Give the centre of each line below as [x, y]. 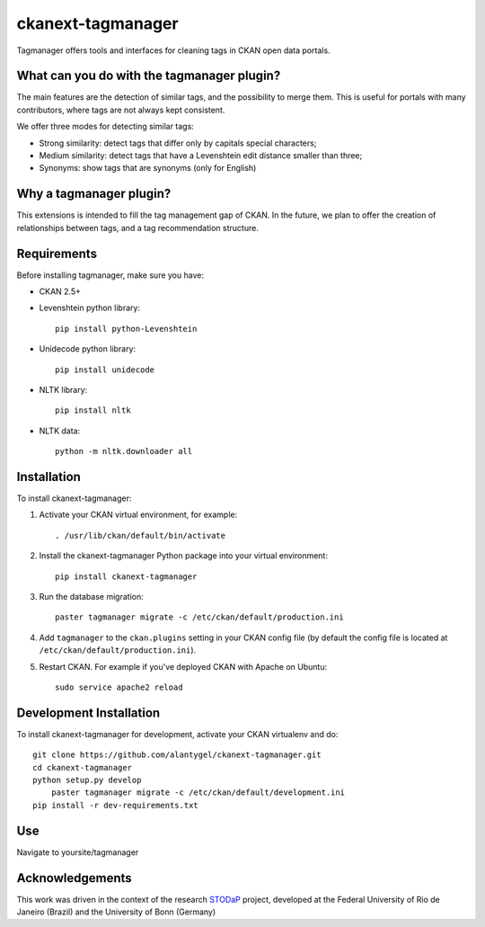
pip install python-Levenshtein [126, 329]
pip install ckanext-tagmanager [126, 576]
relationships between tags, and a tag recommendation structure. [138, 227]
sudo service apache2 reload [119, 687]
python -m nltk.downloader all [124, 451]
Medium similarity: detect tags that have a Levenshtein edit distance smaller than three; [201, 156]
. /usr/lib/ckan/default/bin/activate [141, 535]
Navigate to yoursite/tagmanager [78, 852]
